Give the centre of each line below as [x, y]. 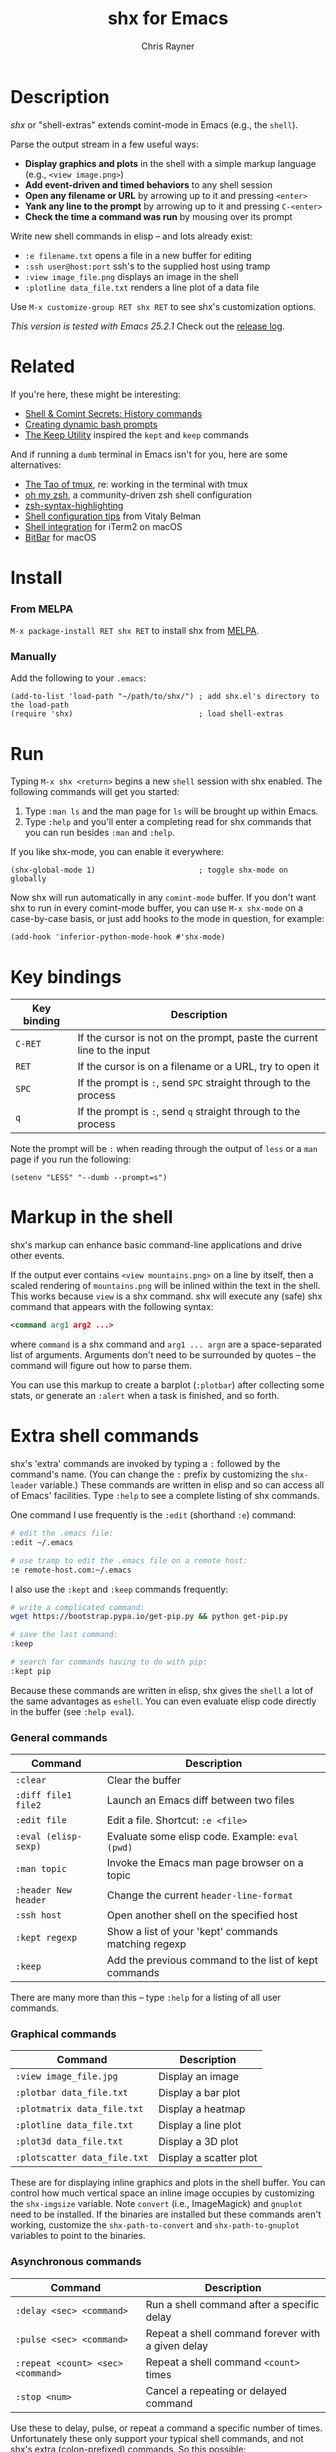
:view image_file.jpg [66, 2076]
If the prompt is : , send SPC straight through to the [194, 1083]
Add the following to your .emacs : [78, 678]
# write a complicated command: [77, 1607]
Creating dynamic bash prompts [91, 424]
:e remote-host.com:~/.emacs [71, 1570]
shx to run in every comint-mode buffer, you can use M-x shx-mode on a [156, 908]
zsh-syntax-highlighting [74, 505]
